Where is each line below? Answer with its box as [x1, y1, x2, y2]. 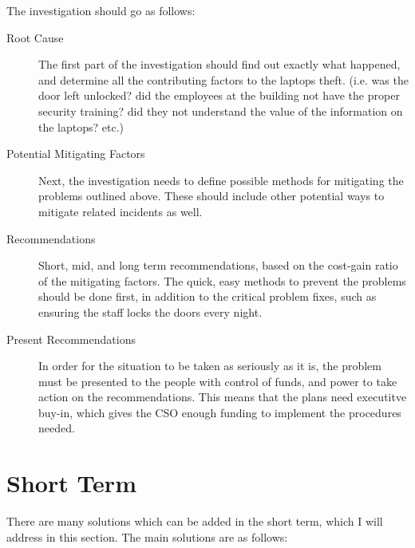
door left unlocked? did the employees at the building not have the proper [38, 87, 400, 104]
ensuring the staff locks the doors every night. [38, 303, 263, 320]
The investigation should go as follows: [6, 2, 196, 18]
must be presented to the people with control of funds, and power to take [38, 373, 397, 389]
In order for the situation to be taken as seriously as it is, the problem [38, 357, 381, 374]
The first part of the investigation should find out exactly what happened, [38, 56, 401, 73]
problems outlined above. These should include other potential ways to [38, 187, 385, 204]
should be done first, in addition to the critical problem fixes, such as [38, 288, 377, 305]
